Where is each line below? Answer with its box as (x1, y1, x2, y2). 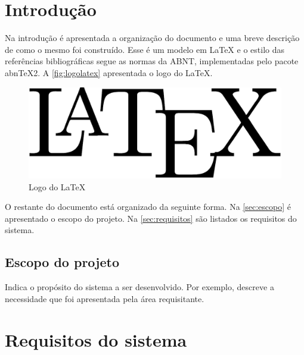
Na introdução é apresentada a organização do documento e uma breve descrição (5, 32, 300, 44)
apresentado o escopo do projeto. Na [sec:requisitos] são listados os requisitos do (5, 212, 297, 224)
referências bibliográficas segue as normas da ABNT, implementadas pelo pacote (5, 55, 299, 67)
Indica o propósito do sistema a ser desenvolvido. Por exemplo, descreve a (5, 281, 274, 293)
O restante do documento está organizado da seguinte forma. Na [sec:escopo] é (5, 200, 291, 213)
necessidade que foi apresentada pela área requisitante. (5, 292, 204, 304)
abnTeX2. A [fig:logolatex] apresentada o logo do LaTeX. (5, 66, 213, 78)
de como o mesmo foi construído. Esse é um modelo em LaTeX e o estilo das (5, 43, 285, 55)
